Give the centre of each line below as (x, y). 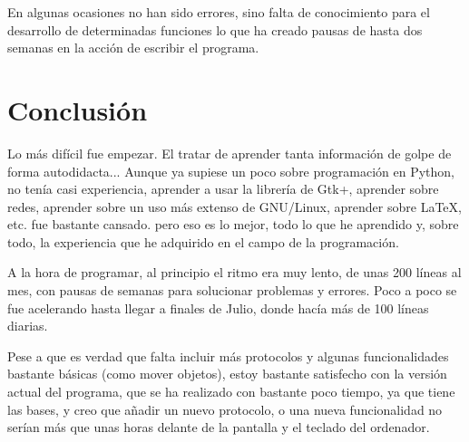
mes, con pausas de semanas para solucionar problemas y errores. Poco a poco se (232, 290)
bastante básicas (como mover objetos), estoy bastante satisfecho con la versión (227, 374)
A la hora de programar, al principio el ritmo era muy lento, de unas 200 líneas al (234, 272)
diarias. (28, 326)
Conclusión (78, 109)
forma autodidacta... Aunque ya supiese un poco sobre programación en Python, (231, 171)
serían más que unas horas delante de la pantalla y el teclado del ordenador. (219, 427)
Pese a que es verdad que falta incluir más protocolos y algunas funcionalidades (228, 356)
